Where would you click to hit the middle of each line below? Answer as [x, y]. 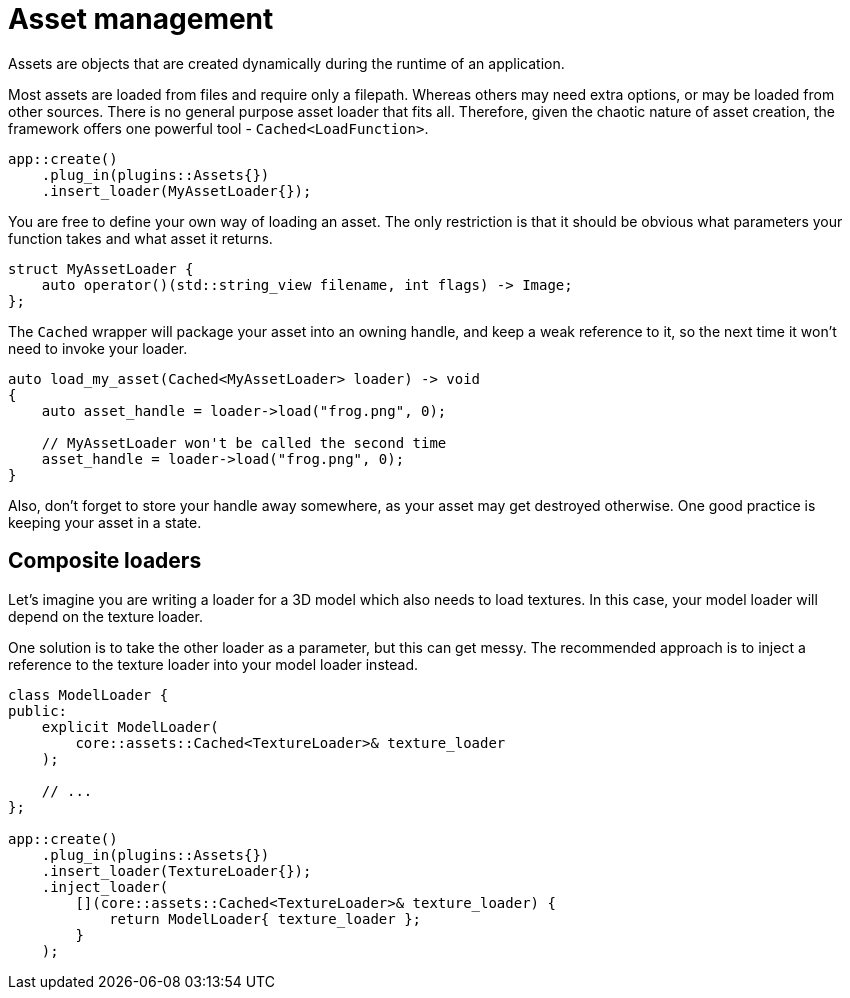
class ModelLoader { [88, 694]
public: [38, 710]
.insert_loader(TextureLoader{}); [176, 870]
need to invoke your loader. [98, 348]
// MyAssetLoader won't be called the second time [244, 442]
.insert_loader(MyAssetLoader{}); [176, 190]
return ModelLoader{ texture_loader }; [265, 918]
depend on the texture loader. [105, 616]
